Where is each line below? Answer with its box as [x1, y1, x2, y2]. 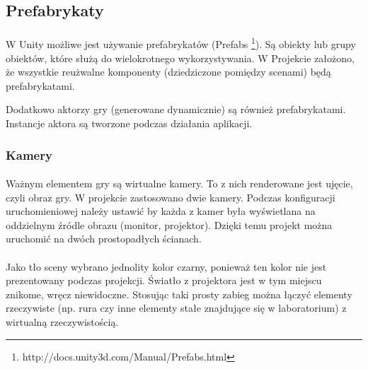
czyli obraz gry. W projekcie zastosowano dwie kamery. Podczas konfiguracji [6, 189, 335, 204]
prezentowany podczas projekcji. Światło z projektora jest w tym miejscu [6, 273, 322, 288]
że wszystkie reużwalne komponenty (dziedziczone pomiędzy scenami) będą [6, 64, 331, 79]
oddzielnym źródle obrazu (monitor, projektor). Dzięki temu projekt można [6, 217, 333, 232]
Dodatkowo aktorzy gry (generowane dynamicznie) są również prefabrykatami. [6, 102, 346, 117]
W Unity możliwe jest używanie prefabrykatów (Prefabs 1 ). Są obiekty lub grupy [6, 35, 356, 52]
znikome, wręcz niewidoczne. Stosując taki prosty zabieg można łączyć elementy [6, 286, 352, 301]
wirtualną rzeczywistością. [6, 314, 119, 329]
